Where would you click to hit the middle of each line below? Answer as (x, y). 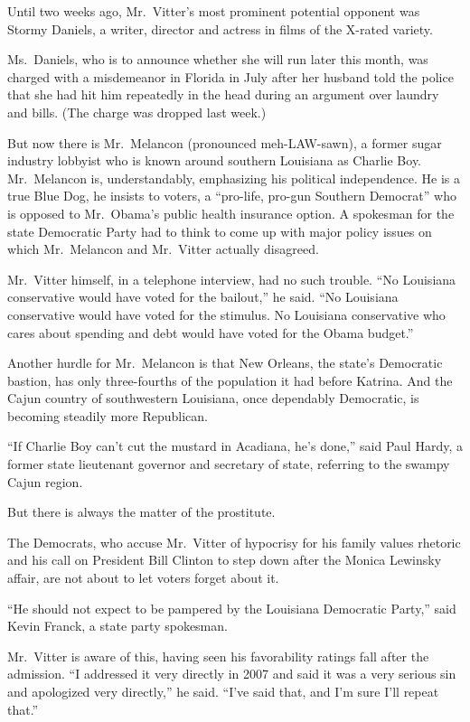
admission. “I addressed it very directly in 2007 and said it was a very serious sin (232, 674)
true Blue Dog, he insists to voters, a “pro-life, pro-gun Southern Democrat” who (232, 196)
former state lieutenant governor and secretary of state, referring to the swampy (229, 464)
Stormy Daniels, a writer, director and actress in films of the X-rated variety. (220, 28)
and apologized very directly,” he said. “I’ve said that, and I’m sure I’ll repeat (223, 691)
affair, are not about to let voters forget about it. (143, 578)
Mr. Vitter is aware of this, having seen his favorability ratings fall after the (218, 656)
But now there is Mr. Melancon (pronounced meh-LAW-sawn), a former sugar (225, 142)
